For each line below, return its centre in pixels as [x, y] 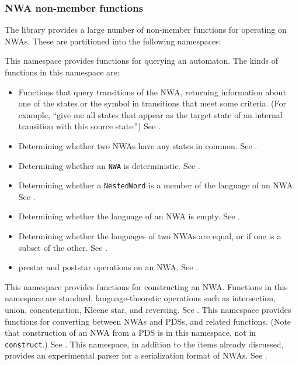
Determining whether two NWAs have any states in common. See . [138, 145]
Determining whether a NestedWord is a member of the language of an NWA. [157, 185]
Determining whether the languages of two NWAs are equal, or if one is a [150, 236]
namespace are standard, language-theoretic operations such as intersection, [140, 298]
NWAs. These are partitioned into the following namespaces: [113, 41]
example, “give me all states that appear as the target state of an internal [150, 114]
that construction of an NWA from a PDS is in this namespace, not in [131, 333]
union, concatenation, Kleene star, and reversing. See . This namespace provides [148, 310]
